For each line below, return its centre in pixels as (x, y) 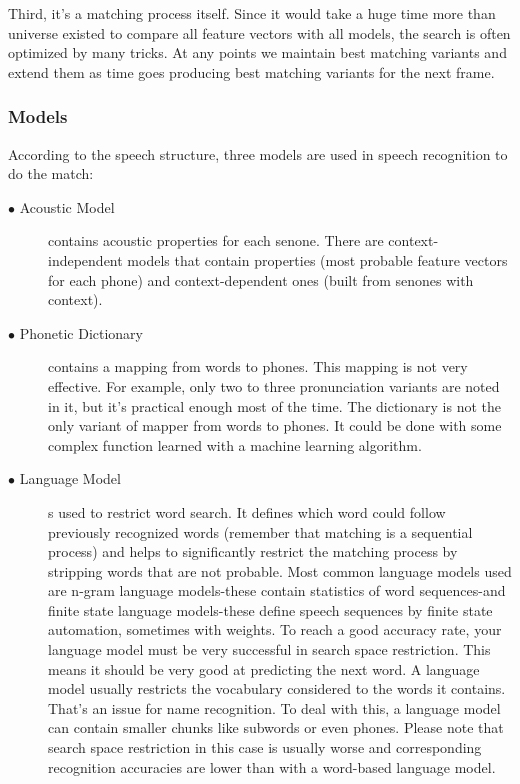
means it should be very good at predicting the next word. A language (264, 668)
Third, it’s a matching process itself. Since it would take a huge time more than (252, 13)
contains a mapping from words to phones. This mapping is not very (258, 366)
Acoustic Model (67, 206)
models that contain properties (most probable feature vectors (317, 259)
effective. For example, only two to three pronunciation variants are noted (274, 385)
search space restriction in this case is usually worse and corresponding (265, 747)
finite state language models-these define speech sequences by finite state (270, 609)
